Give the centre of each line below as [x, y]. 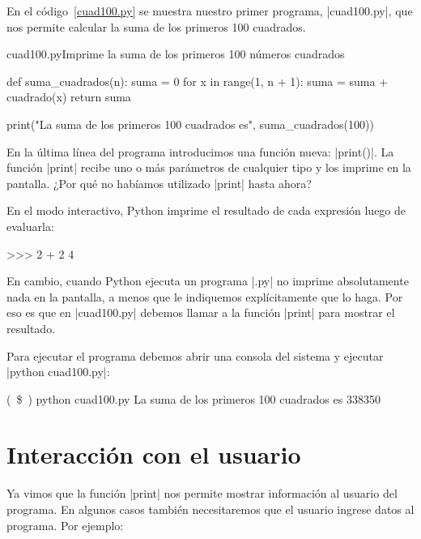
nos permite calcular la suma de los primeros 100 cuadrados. [156, 26]
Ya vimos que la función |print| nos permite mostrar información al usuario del [202, 493]
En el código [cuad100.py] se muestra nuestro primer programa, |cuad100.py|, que [210, 11]
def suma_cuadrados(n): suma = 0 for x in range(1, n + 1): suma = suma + [198, 81]
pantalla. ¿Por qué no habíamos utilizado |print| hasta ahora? [159, 183]
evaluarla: [30, 226]
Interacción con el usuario [154, 454]
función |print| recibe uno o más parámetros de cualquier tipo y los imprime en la [209, 167]
